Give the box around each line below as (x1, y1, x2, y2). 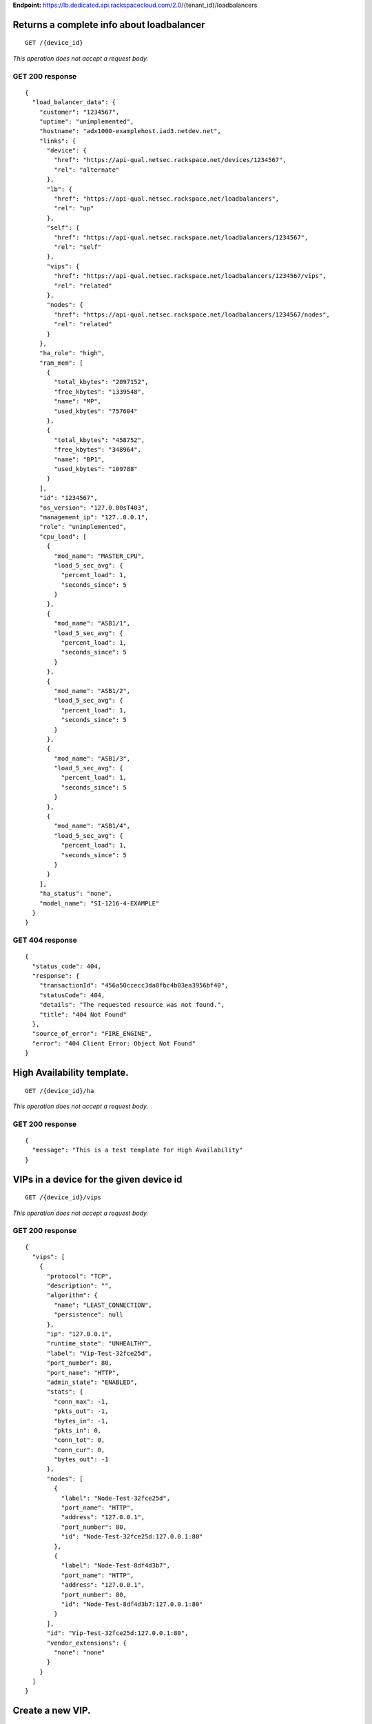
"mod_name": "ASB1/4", (54, 822, 131, 830)
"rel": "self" (54, 243, 102, 251)
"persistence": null (54, 1311, 123, 1319)
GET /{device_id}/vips (25, 1194, 102, 1201)
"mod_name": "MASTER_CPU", (54, 552, 145, 560)
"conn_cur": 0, (54, 1445, 105, 1454)
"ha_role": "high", (39, 349, 105, 357)
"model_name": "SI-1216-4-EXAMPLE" (39, 899, 160, 907)
